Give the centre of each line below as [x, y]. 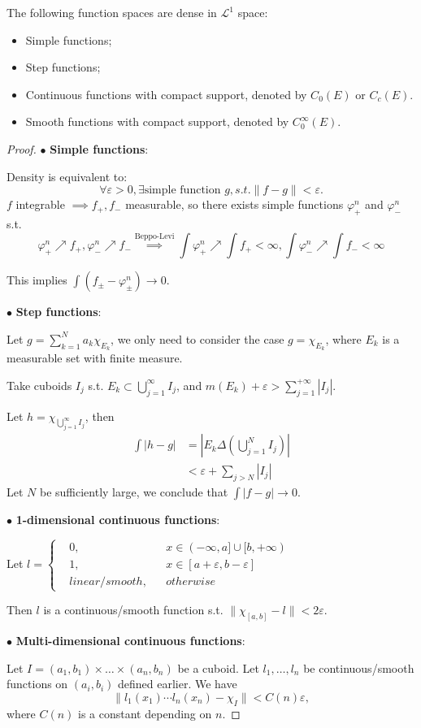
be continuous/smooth [359, 667]
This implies [37, 280]
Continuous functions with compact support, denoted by [166, 94]
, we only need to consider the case [197, 338]
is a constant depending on [145, 713]
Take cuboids [39, 385]
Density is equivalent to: [67, 176]
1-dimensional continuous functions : [118, 520]
